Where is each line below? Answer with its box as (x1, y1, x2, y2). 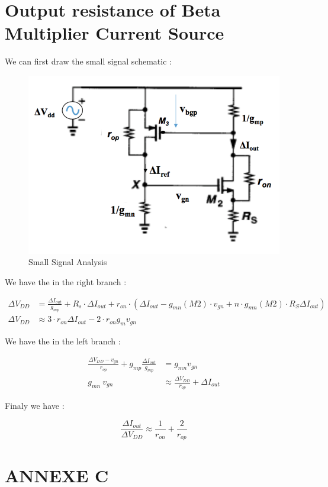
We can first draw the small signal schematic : (5, 55, 172, 67)
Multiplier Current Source (5, 21, 224, 45)
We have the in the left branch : (5, 335, 121, 347)
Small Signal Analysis (28, 256, 107, 268)
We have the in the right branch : (5, 275, 127, 288)
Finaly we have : (5, 399, 65, 412)
